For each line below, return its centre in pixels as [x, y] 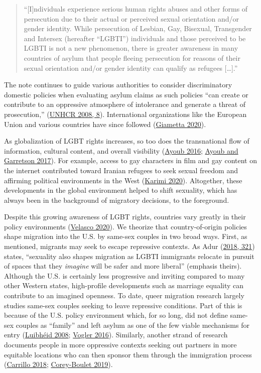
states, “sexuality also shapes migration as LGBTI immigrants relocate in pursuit [129, 256]
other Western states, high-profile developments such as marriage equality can [124, 285]
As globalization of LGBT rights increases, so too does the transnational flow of [127, 141]
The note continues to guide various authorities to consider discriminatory [118, 85]
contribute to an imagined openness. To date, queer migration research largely [124, 295]
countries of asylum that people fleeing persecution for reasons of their [132, 57]
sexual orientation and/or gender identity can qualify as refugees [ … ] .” [131, 68]
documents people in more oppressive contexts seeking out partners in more [120, 344]
